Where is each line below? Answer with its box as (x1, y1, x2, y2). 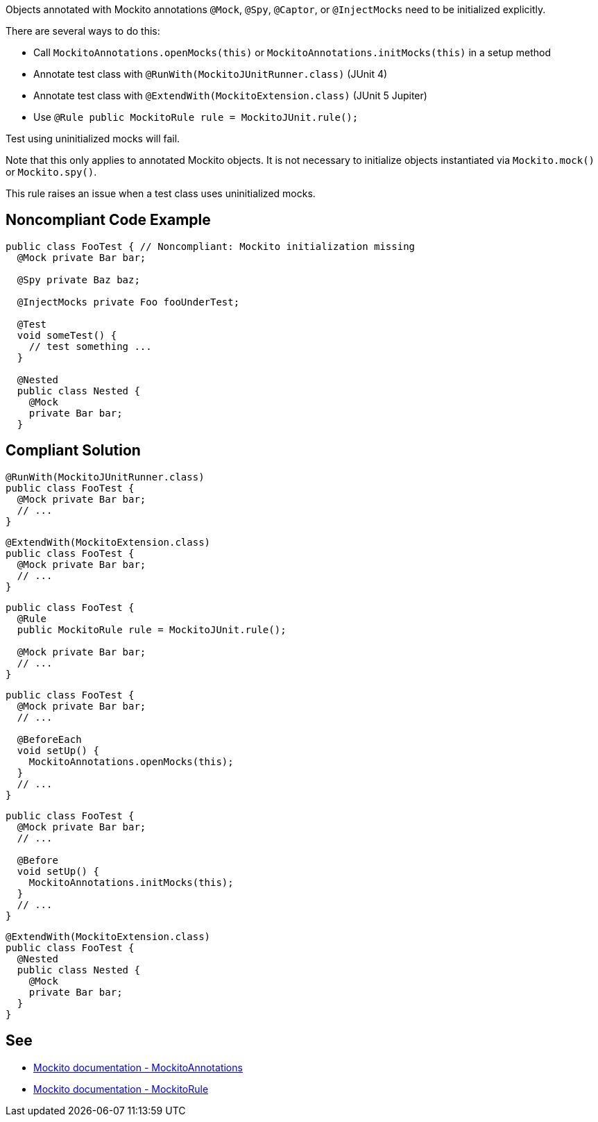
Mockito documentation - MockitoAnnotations (33, 1061, 243, 1073)
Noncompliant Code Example (6, 211, 211, 229)
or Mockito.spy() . (6, 166, 97, 178)
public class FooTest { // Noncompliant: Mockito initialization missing (6, 240, 416, 252)
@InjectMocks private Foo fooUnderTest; (17, 296, 240, 308)
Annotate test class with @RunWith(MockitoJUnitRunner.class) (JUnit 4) (33, 68, 388, 80)
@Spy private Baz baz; (17, 274, 140, 285)
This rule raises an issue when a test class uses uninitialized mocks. (6, 187, 316, 199)
